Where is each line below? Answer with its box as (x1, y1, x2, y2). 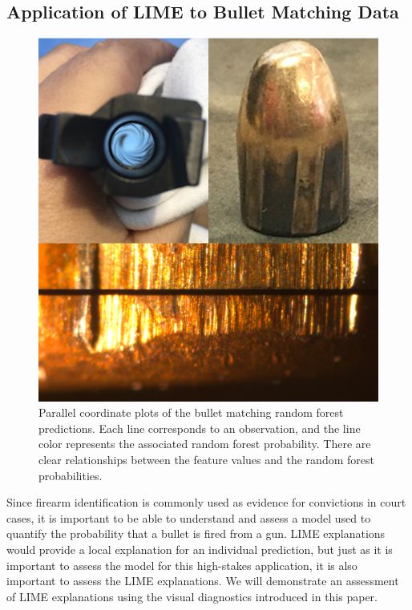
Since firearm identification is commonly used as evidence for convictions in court (6, 494, 406, 511)
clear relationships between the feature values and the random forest (38, 451, 374, 468)
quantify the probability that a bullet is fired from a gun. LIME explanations (6, 525, 386, 542)
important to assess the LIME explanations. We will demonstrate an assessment (6, 572, 399, 589)
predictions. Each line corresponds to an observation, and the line (38, 419, 361, 436)
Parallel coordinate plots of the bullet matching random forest (38, 404, 344, 421)
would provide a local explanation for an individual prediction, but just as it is (6, 540, 393, 557)
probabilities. (38, 467, 103, 483)
